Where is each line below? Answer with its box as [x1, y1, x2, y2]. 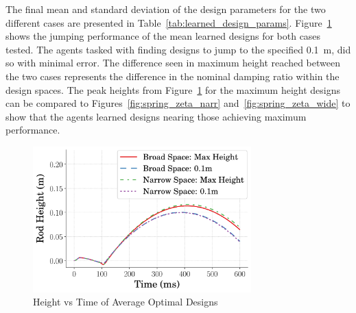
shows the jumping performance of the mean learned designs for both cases [5, 29, 321, 43]
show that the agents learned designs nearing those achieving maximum [5, 109, 307, 123]
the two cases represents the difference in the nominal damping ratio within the [5, 68, 340, 83]
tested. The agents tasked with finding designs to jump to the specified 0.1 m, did [5, 42, 351, 56]
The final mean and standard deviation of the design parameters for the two [5, 2, 326, 16]
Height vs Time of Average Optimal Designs [33, 295, 218, 309]
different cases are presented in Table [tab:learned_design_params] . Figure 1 [5, 15, 332, 29]
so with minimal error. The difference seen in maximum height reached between [5, 55, 340, 70]
